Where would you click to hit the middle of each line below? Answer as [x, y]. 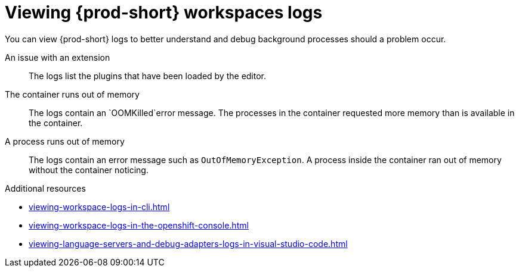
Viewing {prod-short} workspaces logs [164, 12]
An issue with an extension [58, 57]
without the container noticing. [89, 170]
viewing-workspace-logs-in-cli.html [99, 207]
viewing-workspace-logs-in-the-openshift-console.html [139, 225]
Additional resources [45, 188]
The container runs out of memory [72, 94]
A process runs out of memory [65, 141]
